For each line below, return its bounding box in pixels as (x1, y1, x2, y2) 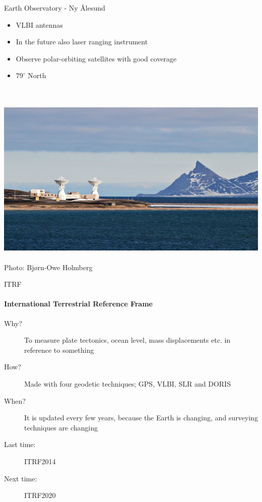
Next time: (4, 473, 37, 483)
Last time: (4, 439, 36, 450)
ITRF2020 (24, 490, 56, 500)
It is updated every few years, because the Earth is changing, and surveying (24, 412, 258, 423)
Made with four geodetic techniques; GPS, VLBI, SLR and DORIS (24, 379, 231, 389)
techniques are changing (24, 422, 98, 432)
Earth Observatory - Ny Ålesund (4, 3, 105, 13)
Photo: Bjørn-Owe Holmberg (4, 262, 93, 272)
